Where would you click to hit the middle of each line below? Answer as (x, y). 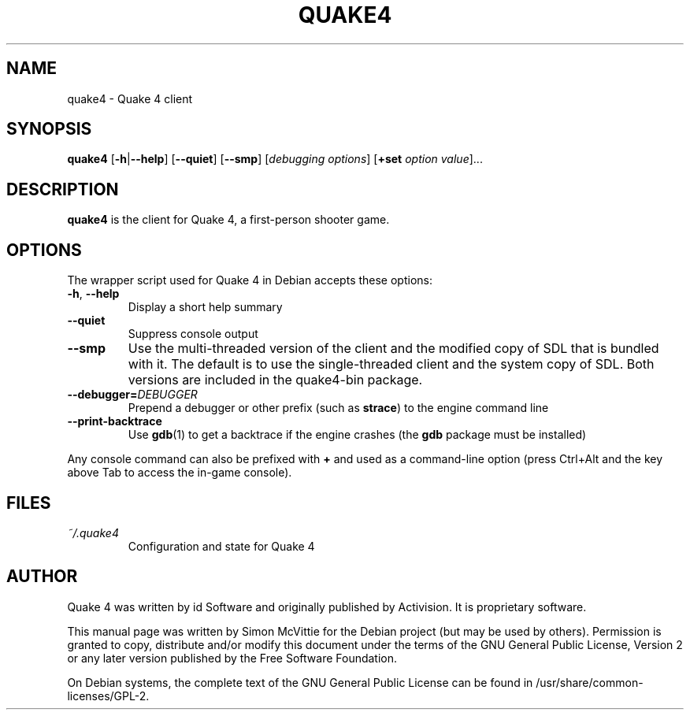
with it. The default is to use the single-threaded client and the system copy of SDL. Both (391, 364)
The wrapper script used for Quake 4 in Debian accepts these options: (250, 280)
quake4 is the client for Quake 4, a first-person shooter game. (228, 220)
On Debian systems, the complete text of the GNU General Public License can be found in (300, 682)
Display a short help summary (205, 307)
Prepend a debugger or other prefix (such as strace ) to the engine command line (338, 408)
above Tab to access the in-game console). (180, 473)
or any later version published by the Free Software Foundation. (232, 658)
